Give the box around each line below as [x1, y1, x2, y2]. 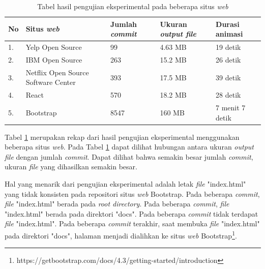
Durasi [216, 18, 240, 29]
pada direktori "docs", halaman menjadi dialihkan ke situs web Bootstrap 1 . [5, 229, 237, 241]
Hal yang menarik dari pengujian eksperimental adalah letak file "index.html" [5, 178, 246, 189]
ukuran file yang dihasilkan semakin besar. [5, 161, 137, 172]
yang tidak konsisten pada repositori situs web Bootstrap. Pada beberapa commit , [5, 188, 260, 199]
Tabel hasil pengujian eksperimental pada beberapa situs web [37, 1, 228, 11]
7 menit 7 [216, 102, 246, 112]
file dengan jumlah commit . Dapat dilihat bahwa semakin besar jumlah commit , [5, 151, 253, 162]
